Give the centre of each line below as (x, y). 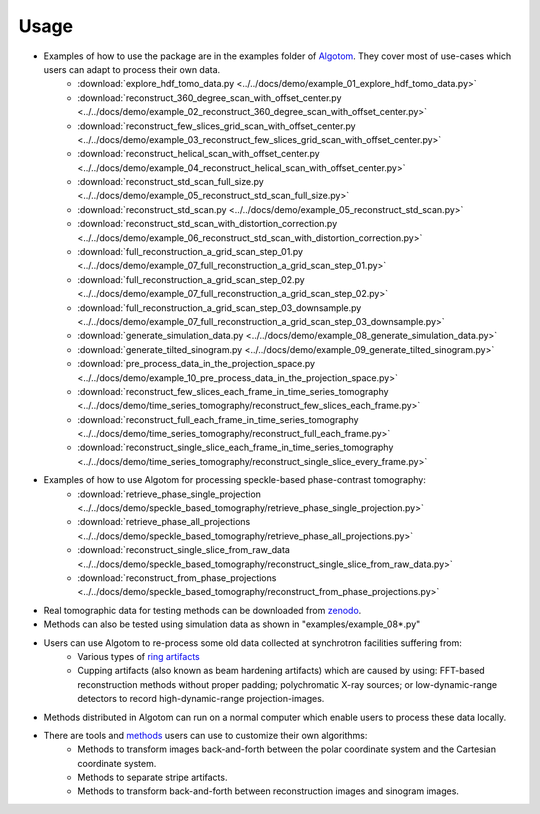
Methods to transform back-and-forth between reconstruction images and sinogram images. (268, 791)
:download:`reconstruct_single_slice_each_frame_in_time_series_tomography (235, 447)
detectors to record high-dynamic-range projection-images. (201, 699)
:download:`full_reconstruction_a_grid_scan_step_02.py (191, 279)
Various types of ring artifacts (138, 656)
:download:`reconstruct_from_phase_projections (177, 578)
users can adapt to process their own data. (132, 69)
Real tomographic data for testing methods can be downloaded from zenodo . (202, 610)
